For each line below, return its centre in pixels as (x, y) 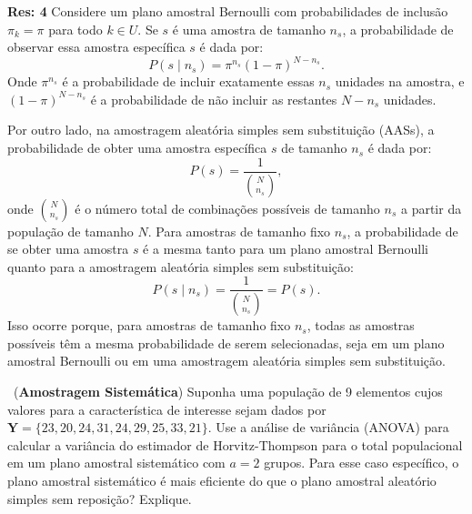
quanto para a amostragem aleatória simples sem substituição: (181, 266)
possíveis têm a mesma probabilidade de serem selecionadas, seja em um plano (226, 343)
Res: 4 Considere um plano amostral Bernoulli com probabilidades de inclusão (228, 11)
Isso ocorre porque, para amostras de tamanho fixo (149, 325)
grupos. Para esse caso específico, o (362, 463)
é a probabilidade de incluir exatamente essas (188, 81)
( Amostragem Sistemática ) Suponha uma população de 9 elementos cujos (228, 392)
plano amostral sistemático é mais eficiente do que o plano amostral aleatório (222, 480)
